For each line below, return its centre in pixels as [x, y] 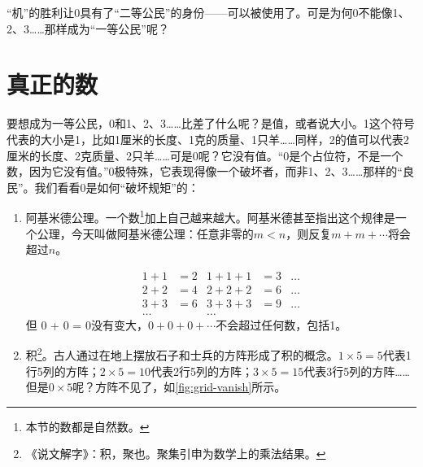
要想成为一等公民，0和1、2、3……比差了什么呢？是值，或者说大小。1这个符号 [211, 123]
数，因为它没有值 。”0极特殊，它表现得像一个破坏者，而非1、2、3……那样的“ [205, 171]
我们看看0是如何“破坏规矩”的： [117, 187]
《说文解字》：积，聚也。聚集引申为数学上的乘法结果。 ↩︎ [176, 454]
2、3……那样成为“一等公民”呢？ [88, 28]
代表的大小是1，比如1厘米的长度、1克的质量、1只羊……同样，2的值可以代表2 [208, 139]
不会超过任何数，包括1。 [281, 324]
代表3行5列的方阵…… [357, 371]
